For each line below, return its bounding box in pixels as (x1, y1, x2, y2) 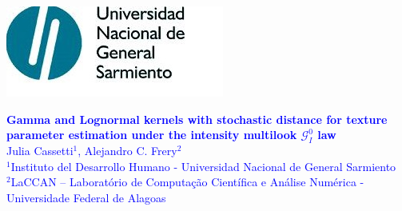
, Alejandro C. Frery (78, 141, 177, 158)
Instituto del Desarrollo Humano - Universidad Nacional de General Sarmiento (10, 157, 396, 174)
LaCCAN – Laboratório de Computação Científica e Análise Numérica (10, 173, 356, 190)
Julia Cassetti (6, 141, 74, 158)
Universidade (6, 189, 70, 205)
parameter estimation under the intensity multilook (6, 126, 297, 143)
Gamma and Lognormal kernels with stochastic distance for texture (6, 110, 388, 127)
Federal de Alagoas (73, 189, 166, 205)
